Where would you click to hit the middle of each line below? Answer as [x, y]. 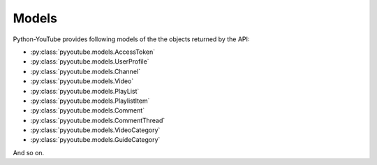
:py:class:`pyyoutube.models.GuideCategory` [95, 140]
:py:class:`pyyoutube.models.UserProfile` [90, 62]
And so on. [29, 152]
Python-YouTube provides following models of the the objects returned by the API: [131, 39]
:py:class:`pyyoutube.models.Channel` [86, 71]
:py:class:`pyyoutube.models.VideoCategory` [95, 130]
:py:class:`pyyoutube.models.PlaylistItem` [90, 101]
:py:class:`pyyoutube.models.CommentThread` [98, 120]
